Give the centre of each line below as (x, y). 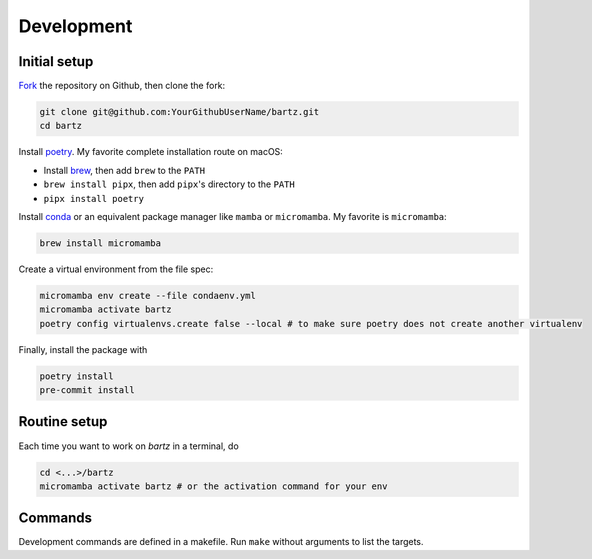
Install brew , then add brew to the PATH (124, 170)
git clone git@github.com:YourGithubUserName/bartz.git (179, 112)
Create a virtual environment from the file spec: (116, 269)
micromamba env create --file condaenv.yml (148, 295)
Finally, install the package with (83, 349)
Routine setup (63, 421)
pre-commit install (87, 390)
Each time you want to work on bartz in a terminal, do (128, 446)
